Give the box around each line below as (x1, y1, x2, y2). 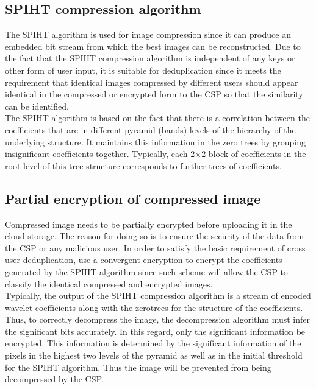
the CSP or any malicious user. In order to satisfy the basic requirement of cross (5, 241, 306, 254)
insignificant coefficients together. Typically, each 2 (5, 147, 195, 160)
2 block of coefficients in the (201, 147, 306, 160)
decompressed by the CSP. (5, 373, 104, 385)
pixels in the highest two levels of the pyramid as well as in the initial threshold (5, 349, 303, 362)
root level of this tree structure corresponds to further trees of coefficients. (5, 159, 282, 172)
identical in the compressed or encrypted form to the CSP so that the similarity (5, 88, 303, 100)
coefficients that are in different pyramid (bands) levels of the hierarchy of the (5, 123, 296, 136)
